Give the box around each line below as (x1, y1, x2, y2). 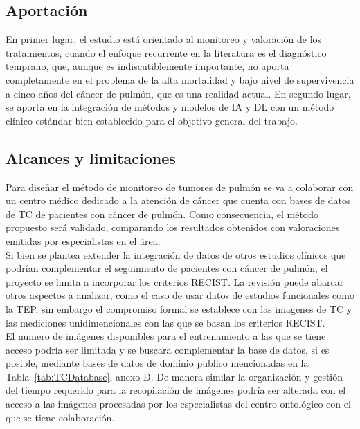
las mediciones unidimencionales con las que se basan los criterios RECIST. (6, 315, 325, 329)
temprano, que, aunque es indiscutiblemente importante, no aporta (6, 59, 289, 73)
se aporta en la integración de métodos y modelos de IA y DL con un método (6, 100, 334, 114)
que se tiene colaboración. (6, 410, 115, 424)
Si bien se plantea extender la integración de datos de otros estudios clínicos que (6, 247, 346, 262)
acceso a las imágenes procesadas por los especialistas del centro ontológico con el (6, 396, 351, 411)
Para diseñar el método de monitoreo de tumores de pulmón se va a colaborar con (6, 179, 354, 194)
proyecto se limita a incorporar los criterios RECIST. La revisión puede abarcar (6, 274, 344, 289)
